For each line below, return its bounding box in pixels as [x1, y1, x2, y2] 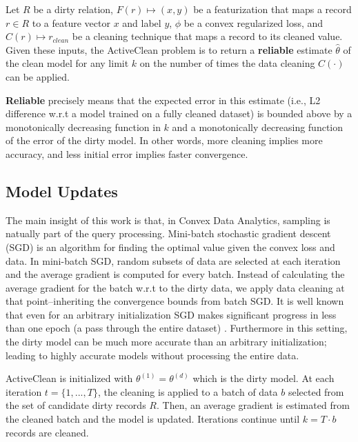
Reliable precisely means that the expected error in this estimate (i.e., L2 [6, 92, 321, 107]
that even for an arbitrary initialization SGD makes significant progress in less [6, 307, 337, 321]
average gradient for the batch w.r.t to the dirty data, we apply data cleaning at [6, 280, 345, 294]
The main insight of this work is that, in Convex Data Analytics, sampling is [6, 212, 330, 227]
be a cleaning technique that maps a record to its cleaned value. [72, 29, 343, 43]
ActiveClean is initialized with [6, 371, 133, 385]
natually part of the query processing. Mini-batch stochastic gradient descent [6, 226, 331, 241]
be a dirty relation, [33, 2, 113, 16]
